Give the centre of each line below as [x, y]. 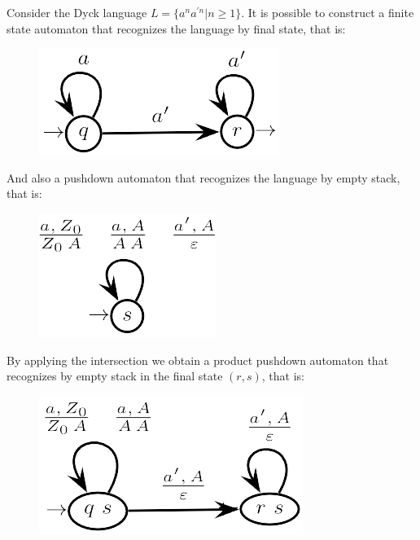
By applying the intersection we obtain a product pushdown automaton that [198, 360]
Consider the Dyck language [77, 12]
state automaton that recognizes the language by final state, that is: [176, 28]
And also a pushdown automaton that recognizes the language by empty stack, [203, 177]
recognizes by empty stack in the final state [115, 376]
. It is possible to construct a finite [328, 12]
